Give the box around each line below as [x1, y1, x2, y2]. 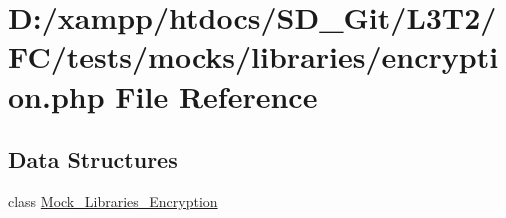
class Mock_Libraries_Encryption [8, 190, 218, 211]
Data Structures [8, 144, 178, 175]
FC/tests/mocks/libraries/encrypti [8, 36, 499, 77]
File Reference [115, 75, 318, 116]
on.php [8, 75, 105, 116]
